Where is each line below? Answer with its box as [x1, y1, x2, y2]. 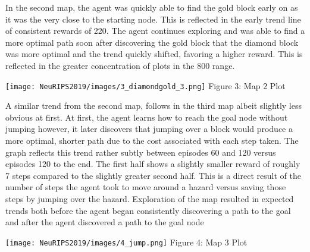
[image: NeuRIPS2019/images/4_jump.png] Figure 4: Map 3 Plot [5, 235, 248, 248]
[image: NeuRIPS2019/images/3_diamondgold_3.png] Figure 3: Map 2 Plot [5, 79, 286, 92]
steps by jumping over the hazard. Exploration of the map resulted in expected [5, 192, 294, 204]
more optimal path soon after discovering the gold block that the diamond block [5, 36, 299, 48]
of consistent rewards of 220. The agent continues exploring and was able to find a [5, 24, 305, 37]
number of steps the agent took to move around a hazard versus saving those [5, 181, 286, 193]
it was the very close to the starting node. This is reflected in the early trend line [5, 12, 301, 25]
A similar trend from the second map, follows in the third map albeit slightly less [5, 99, 302, 112]
